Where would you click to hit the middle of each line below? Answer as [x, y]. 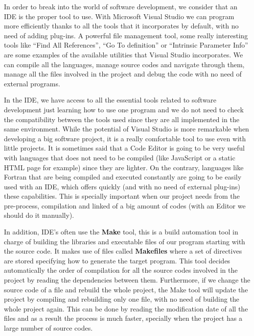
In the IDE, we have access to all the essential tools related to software [110, 100]
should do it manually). [39, 215]
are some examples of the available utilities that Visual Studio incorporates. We [124, 54]
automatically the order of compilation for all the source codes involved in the [121, 270]
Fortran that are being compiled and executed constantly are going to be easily [123, 177]
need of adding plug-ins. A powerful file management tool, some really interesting [126, 35]
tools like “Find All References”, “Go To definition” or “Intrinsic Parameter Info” [126, 45]
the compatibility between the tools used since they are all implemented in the [122, 119]
